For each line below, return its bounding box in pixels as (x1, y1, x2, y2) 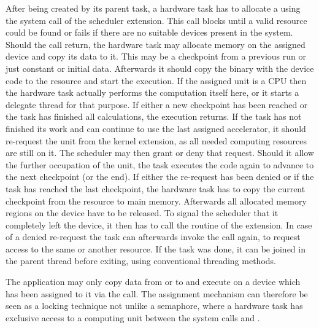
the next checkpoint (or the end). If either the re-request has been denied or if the (6, 170, 314, 183)
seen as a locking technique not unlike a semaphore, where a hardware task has (6, 299, 303, 312)
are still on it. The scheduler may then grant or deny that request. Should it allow (6, 146, 314, 159)
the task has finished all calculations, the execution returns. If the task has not (6, 110, 302, 123)
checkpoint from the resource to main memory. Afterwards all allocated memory (6, 194, 307, 207)
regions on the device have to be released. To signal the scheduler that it (6, 206, 279, 219)
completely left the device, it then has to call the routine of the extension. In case (6, 218, 312, 231)
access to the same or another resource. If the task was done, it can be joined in (6, 242, 306, 255)
